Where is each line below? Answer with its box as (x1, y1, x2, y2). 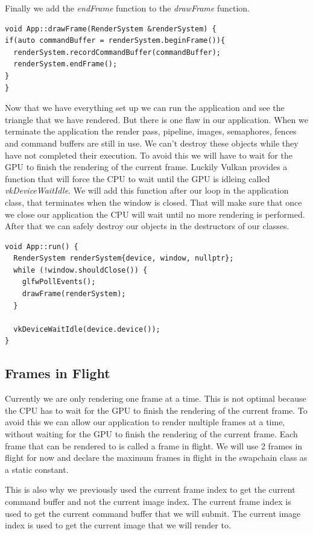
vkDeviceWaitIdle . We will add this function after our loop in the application (5, 184, 289, 197)
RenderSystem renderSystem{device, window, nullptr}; (13, 254, 234, 263)
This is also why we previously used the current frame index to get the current (5, 483, 296, 496)
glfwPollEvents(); (22, 277, 96, 286)
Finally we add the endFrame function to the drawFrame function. (5, 2, 250, 14)
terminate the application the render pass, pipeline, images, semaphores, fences (5, 125, 297, 138)
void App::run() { (5, 242, 78, 251)
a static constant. (5, 463, 69, 475)
